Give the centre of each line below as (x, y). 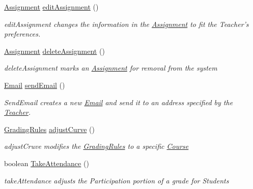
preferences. (22, 34)
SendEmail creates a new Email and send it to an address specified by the (119, 102)
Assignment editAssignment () (51, 7)
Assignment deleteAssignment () (54, 51)
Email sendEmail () (35, 85)
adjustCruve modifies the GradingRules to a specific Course (96, 146)
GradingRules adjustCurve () (49, 129)
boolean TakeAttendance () (47, 163)
